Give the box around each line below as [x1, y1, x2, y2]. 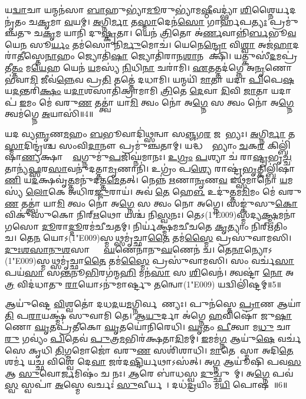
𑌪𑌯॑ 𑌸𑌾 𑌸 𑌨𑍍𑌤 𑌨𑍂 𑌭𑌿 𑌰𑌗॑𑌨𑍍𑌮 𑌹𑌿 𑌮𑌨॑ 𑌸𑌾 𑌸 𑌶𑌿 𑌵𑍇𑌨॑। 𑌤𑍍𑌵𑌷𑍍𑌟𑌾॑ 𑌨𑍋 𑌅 [5, 266, 294, 279]
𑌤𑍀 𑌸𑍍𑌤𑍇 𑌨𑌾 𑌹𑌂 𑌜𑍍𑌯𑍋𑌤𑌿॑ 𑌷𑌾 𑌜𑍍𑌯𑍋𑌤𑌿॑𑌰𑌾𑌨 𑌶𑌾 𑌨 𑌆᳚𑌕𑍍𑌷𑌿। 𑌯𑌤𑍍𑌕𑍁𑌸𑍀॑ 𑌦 [17, 50, 277, 62]
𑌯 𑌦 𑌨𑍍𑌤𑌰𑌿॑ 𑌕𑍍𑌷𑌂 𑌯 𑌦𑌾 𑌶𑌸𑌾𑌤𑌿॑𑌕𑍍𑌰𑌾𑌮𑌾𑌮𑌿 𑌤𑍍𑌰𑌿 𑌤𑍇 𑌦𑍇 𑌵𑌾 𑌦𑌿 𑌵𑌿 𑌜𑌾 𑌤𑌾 [5, 84, 269, 97]
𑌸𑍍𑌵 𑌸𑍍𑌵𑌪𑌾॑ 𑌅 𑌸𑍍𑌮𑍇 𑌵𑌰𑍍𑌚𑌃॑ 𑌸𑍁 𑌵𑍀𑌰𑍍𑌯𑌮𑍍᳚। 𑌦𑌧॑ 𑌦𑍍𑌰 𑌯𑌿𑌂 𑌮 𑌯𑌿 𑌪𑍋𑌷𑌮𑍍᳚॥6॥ [5, 378, 288, 391]
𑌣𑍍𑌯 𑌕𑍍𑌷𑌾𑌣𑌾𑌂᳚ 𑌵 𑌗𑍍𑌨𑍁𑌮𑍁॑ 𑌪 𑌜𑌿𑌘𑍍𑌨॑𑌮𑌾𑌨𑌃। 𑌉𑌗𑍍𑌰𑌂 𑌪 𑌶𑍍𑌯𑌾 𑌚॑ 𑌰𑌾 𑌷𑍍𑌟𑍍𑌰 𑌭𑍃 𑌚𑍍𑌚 [21, 151, 292, 163]
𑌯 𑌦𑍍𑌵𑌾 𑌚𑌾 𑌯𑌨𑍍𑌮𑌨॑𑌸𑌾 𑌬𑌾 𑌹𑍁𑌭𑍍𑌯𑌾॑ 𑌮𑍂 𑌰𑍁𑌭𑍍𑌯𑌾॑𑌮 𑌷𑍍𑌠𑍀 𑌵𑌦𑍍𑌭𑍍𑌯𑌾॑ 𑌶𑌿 [5, 4, 252, 15]
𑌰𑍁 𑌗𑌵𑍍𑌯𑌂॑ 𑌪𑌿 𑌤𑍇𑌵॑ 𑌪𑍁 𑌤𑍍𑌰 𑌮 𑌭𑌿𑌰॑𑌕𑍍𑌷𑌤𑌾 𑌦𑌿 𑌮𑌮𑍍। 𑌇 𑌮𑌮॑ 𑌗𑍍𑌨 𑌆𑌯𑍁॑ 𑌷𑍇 [5, 332, 275, 345]
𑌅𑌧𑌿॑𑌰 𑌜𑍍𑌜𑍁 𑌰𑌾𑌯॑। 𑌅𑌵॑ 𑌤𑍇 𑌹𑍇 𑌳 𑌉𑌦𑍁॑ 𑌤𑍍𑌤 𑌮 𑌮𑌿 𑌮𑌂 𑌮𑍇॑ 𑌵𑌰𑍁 [68, 185, 302, 197]
